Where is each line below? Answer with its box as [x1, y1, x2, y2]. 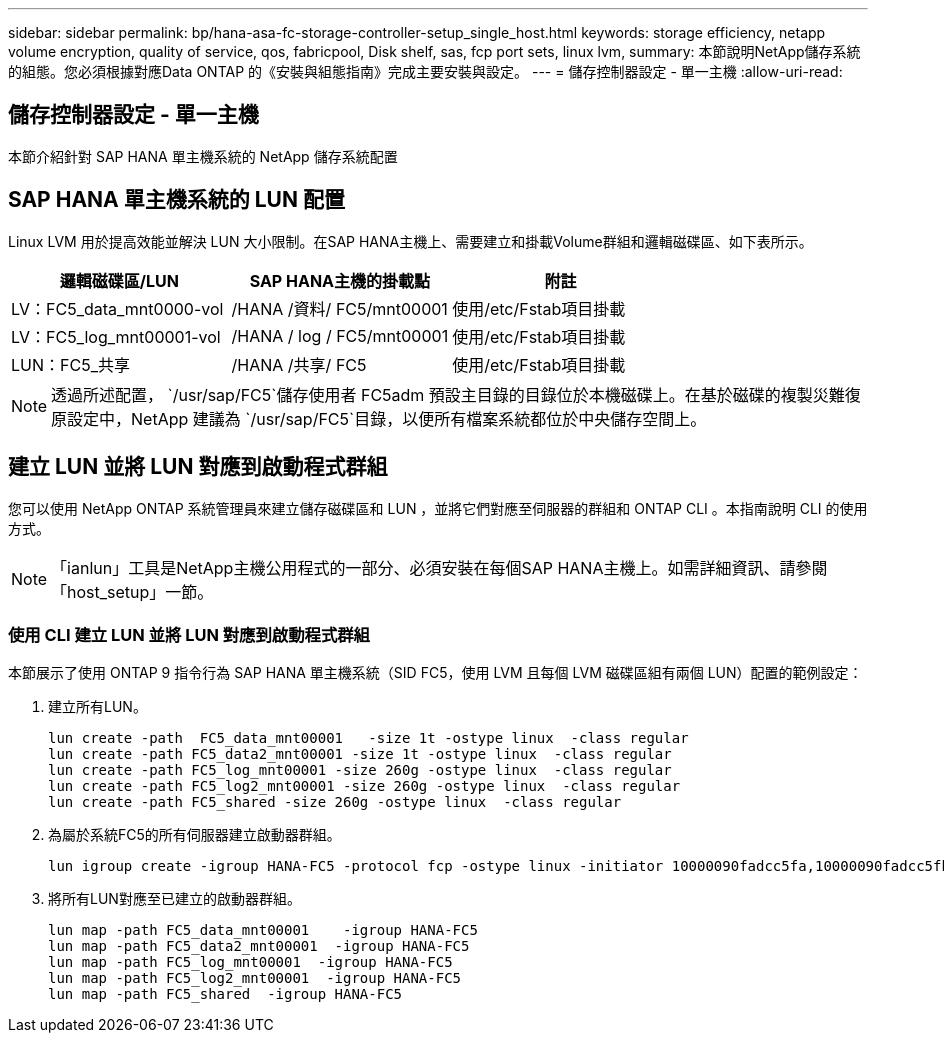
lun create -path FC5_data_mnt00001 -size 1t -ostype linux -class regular [48, 730, 689, 747]
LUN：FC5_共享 [11, 354, 130, 375]
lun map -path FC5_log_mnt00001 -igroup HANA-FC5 [48, 954, 453, 971]
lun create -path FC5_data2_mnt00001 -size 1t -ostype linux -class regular [48, 746, 672, 763]
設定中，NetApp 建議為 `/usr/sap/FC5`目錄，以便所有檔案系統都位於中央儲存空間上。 [67, 408, 707, 429]
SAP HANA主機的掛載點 [249, 270, 431, 291]
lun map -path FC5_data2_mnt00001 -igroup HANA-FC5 [48, 938, 470, 955]
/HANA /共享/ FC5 [231, 354, 367, 375]
